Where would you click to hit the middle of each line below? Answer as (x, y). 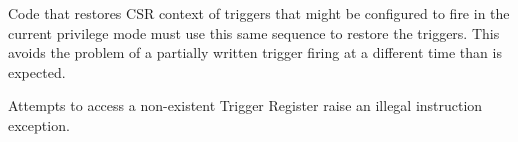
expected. (37, 71)
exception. (39, 124)
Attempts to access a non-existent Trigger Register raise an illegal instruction (245, 105)
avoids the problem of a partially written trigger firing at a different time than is (255, 52)
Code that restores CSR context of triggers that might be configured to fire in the (259, 13)
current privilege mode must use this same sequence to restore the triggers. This (254, 32)
